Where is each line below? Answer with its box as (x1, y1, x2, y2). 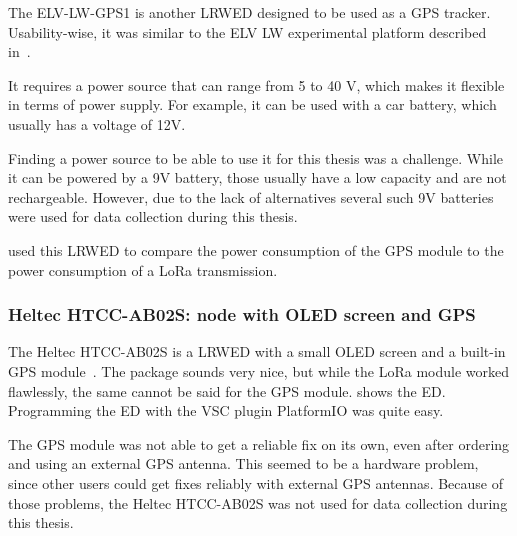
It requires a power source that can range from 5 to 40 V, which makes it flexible (8, 74, 505, 95)
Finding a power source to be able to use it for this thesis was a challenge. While (8, 147, 504, 168)
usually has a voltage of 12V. (8, 113, 186, 134)
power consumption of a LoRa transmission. (8, 259, 278, 280)
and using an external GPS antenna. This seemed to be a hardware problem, (8, 453, 479, 474)
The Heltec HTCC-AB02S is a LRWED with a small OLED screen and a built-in (8, 341, 506, 362)
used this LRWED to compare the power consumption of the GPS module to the (8, 239, 504, 260)
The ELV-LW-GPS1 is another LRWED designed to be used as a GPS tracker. (8, 2, 491, 22)
